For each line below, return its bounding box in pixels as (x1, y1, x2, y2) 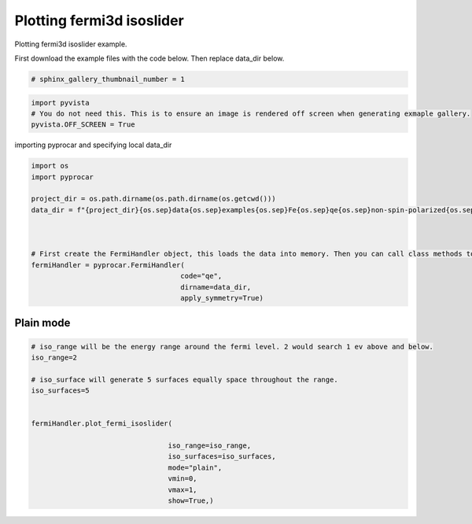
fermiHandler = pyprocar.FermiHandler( (31, 260, 185, 269)
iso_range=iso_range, (168, 441, 252, 450)
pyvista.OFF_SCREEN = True (31, 120, 135, 129)
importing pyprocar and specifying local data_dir (14, 140, 172, 149)
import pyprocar (31, 172, 94, 181)
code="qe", (180, 271, 223, 281)
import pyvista (31, 98, 90, 107)
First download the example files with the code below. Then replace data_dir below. (14, 54, 285, 63)
